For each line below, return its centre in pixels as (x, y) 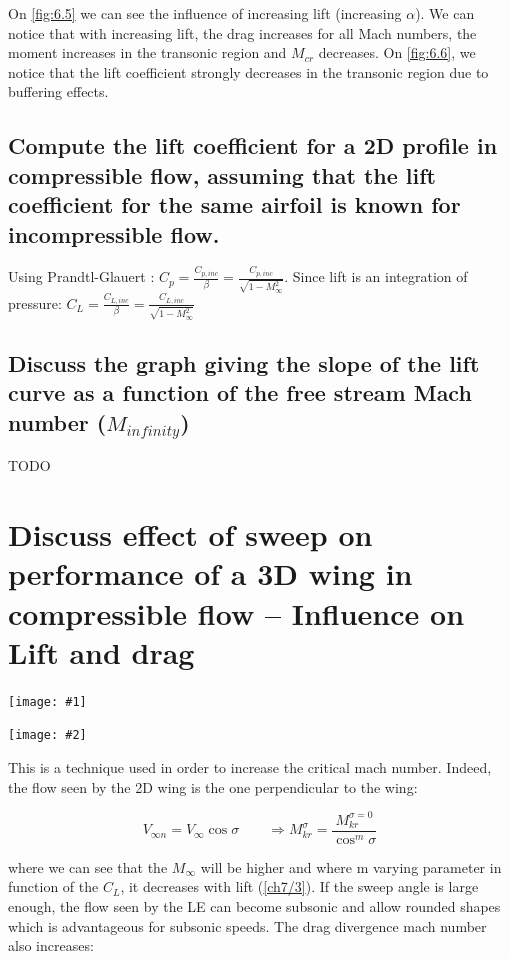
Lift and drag (101, 651)
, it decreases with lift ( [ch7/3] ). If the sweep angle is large (299, 886)
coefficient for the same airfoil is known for (234, 204)
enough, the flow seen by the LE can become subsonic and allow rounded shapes (254, 905)
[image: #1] (47, 701)
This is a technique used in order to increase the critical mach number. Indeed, (250, 767)
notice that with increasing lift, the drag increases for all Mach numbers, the (242, 32)
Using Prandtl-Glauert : (81, 276)
